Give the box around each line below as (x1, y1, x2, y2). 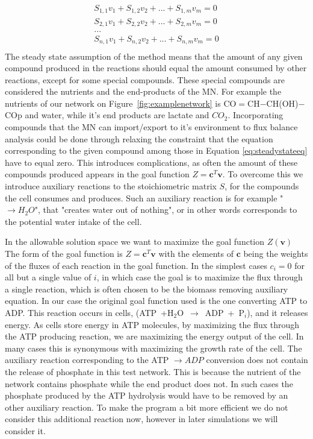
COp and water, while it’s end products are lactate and (5, 109, 209, 121)
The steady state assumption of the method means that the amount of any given (5, 49, 303, 62)
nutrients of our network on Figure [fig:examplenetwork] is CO (5, 96, 237, 109)
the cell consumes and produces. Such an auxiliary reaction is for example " (5, 191, 284, 204)
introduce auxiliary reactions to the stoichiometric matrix (5, 180, 217, 192)
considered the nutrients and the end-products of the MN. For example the (5, 85, 282, 98)
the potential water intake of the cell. (5, 215, 142, 227)
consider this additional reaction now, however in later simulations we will (5, 412, 278, 425)
